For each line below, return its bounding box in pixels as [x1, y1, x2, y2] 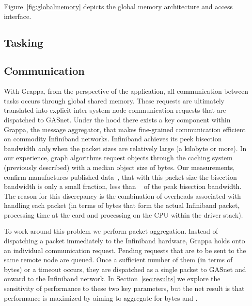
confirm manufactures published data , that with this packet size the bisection [4, 171, 237, 182]
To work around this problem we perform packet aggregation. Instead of [4, 226, 218, 236]
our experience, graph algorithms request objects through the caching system [4, 153, 233, 163]
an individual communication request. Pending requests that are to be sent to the [4, 245, 246, 255]
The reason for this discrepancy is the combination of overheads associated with [4, 190, 241, 201]
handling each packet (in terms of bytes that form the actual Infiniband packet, [4, 200, 240, 210]
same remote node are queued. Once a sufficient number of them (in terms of [4, 255, 233, 265]
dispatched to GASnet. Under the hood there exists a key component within [4, 114, 231, 124]
